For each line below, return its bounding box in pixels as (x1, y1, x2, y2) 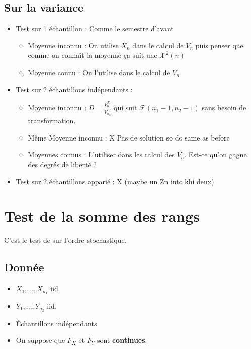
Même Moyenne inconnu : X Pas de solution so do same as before (28, 132, 230, 143)
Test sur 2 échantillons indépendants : (16, 84, 133, 94)
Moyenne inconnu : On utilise (28, 40, 119, 50)
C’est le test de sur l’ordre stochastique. (4, 235, 127, 245)
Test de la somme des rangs (4, 205, 200, 226)
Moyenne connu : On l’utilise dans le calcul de (28, 66, 170, 77)
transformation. (28, 115, 76, 126)
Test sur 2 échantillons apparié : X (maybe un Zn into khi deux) (16, 176, 214, 186)
